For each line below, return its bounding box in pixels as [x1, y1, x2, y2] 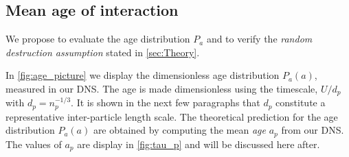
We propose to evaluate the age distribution [5, 32, 190, 46]
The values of [5, 136, 62, 151]
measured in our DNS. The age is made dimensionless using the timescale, [5, 81, 318, 95]
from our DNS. [281, 123, 344, 137]
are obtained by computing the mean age [93, 123, 266, 137]
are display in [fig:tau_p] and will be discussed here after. [77, 136, 320, 151]
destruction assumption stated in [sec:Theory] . [5, 45, 200, 59]
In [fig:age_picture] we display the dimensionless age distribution [5, 68, 280, 82]
